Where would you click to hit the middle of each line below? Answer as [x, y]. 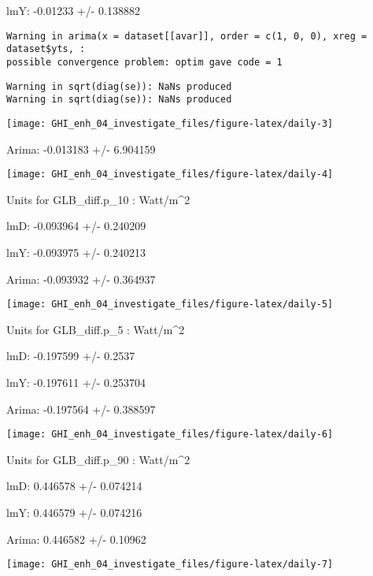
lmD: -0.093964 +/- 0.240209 [76, 226]
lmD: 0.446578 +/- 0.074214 [74, 486]
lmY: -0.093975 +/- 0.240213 [76, 252]
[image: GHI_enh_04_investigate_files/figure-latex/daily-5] [170, 305]
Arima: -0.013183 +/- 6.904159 [81, 149]
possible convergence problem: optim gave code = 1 [144, 62]
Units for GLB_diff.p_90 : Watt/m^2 [98, 459]
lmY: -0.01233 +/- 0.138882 [73, 10]
